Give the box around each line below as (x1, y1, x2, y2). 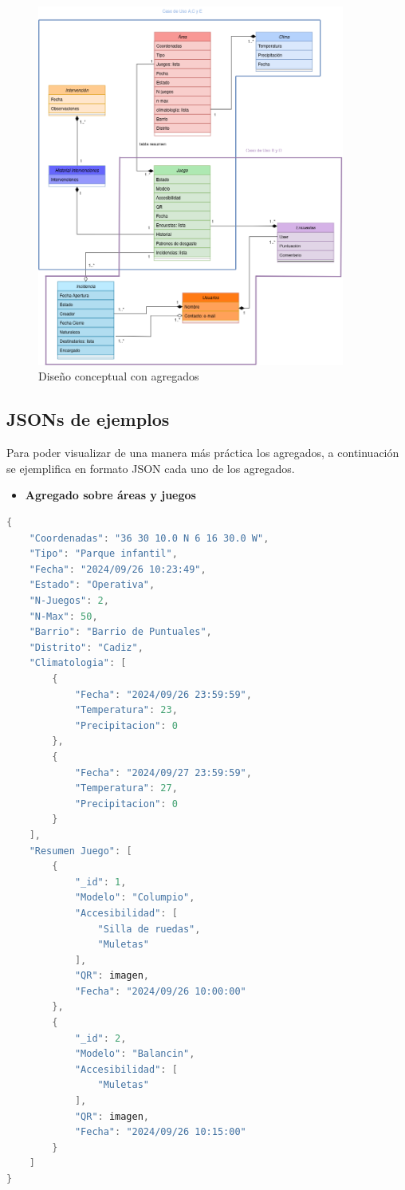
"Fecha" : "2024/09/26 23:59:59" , (74, 688, 252, 700)
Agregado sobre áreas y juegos (25, 487, 196, 503)
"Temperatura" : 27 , (74, 782, 178, 794)
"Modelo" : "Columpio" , (74, 892, 195, 904)
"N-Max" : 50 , (29, 610, 98, 622)
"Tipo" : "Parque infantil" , (29, 548, 178, 560)
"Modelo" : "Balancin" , (74, 1048, 195, 1060)
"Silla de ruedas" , (97, 923, 201, 935)
